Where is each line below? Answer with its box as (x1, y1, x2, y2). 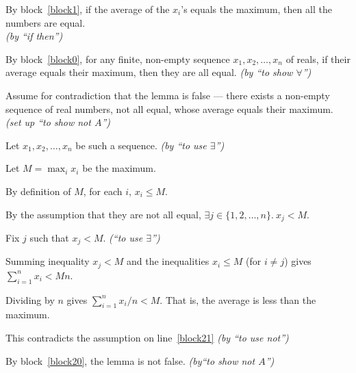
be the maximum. (82, 161, 156, 175)
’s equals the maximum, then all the (181, 2, 332, 16)
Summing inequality (5, 254, 90, 268)
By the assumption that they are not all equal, (5, 207, 201, 221)
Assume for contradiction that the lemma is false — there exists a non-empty (5, 88, 330, 102)
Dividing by (5, 292, 55, 307)
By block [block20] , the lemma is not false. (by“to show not (5, 353, 255, 368)
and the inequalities (126, 254, 209, 268)
